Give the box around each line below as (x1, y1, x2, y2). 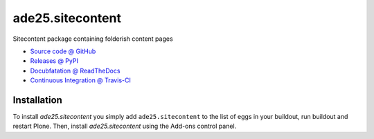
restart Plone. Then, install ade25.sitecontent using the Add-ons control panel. (12, 122, 237, 131)
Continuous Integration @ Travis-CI (30, 76, 132, 84)
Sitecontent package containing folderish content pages (12, 35, 173, 43)
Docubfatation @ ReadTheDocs (30, 66, 121, 75)
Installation (12, 94, 62, 106)
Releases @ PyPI (30, 57, 79, 65)
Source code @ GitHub (30, 47, 96, 55)
